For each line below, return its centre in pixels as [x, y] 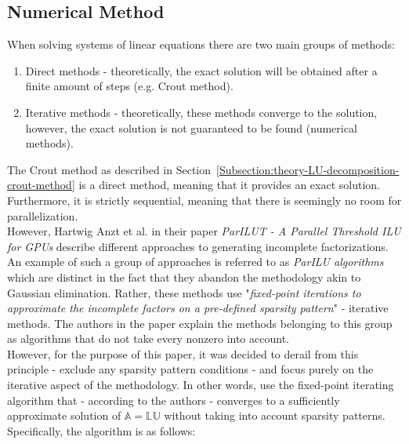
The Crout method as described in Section [109, 169]
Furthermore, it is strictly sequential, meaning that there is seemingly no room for [204, 200]
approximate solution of [64, 415]
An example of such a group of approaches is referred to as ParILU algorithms [195, 262]
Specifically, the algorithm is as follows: [101, 430]
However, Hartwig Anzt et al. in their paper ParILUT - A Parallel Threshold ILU [204, 231]
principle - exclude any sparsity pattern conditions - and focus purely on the [190, 369]
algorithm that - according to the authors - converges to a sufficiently [174, 400]
